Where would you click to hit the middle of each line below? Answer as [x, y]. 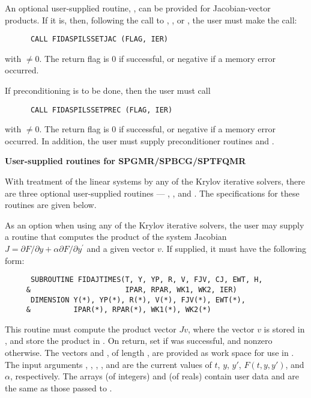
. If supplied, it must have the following [234, 249]
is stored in [284, 329]
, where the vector [221, 329]
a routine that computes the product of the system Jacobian [116, 237]
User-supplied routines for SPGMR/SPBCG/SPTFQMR [125, 161]
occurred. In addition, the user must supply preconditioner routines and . [140, 140]
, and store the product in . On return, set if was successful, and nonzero [139, 341]
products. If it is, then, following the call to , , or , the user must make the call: [151, 20]
